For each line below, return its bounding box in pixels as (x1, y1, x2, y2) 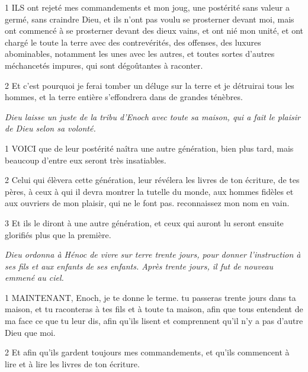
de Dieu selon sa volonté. (5, 122, 96, 134)
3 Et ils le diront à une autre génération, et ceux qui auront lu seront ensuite (5, 216, 284, 229)
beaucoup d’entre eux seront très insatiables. (5, 153, 166, 166)
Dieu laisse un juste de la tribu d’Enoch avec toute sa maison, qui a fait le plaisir (5, 110, 300, 123)
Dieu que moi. (5, 326, 56, 338)
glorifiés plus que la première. (5, 228, 111, 240)
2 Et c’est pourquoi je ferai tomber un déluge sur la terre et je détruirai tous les (5, 79, 294, 91)
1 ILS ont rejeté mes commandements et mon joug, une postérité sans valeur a (5, 1, 290, 13)
